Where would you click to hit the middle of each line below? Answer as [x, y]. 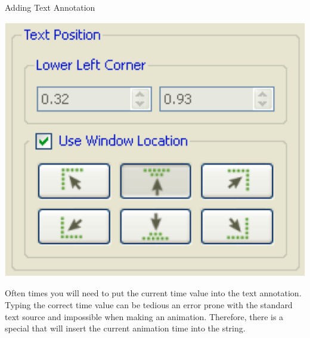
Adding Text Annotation [50, 7]
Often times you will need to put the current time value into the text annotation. [153, 293]
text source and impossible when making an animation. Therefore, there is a [144, 316]
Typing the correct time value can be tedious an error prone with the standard [149, 305]
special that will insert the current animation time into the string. [125, 328]
